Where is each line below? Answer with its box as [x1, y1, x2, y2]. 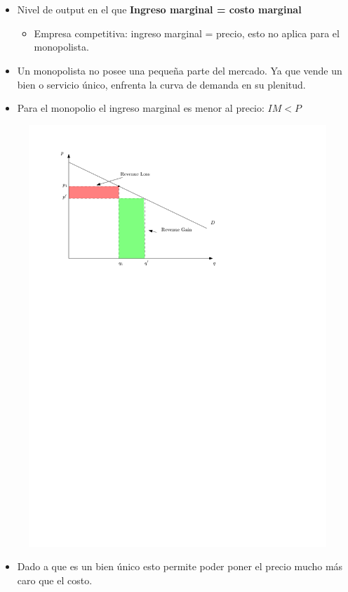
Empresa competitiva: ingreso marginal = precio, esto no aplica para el [34, 25, 340, 40]
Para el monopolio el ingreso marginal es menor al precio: [17, 101, 265, 115]
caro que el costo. [17, 572, 93, 587]
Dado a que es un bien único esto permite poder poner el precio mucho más [17, 559, 343, 574]
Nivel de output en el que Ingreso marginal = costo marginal [17, 2, 302, 17]
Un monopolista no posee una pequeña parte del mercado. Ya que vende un [17, 63, 342, 77]
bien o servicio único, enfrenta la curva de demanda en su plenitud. [17, 77, 306, 91]
